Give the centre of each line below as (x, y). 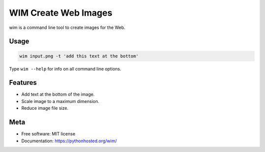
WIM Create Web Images (61, 13)
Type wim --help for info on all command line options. (65, 69)
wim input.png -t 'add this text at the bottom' (79, 56)
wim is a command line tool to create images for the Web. (67, 27)
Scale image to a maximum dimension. (60, 101)
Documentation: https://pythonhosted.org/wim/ (69, 141)
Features (23, 83)
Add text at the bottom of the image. (58, 94)
